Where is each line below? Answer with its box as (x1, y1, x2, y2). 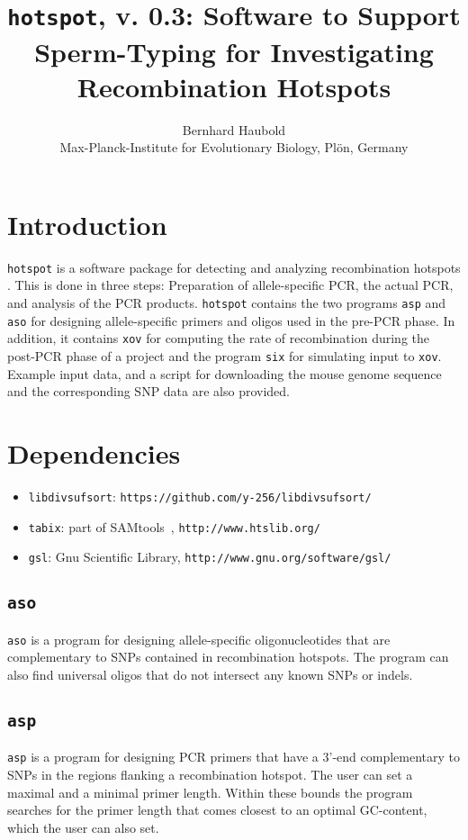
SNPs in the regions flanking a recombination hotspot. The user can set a (7, 764, 413, 783)
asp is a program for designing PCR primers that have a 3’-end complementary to (7, 747, 460, 766)
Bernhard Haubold (182, 120, 286, 139)
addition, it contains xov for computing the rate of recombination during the (7, 329, 429, 348)
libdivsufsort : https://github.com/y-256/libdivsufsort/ (28, 486, 372, 505)
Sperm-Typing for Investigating (34, 32, 434, 69)
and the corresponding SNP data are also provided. (7, 382, 290, 401)
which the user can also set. (7, 817, 159, 836)
